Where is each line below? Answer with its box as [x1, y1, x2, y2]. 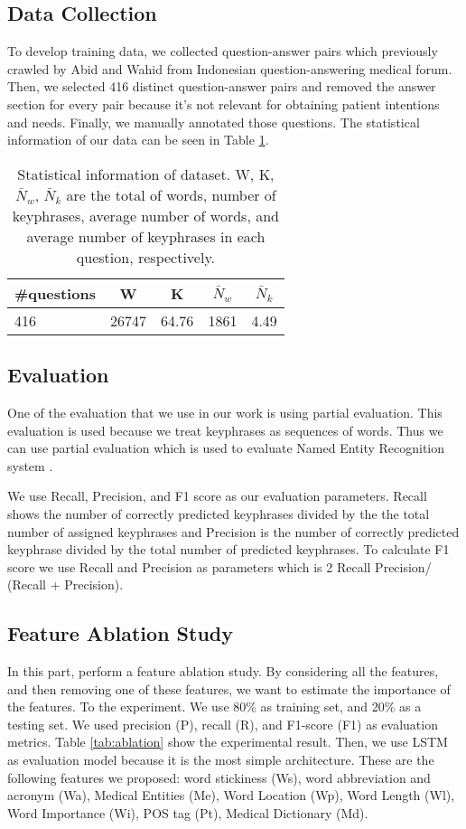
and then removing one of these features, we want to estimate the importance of [7, 679, 451, 698]
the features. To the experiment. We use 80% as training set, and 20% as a [7, 697, 422, 716]
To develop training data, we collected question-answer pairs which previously [7, 42, 438, 61]
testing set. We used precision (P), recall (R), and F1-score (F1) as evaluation [7, 714, 438, 733]
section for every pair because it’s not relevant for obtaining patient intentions [7, 94, 440, 113]
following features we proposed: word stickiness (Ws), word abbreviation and [7, 768, 431, 787]
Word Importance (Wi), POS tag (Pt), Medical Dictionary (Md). [7, 803, 368, 822]
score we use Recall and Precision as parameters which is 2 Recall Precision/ [7, 557, 432, 576]
